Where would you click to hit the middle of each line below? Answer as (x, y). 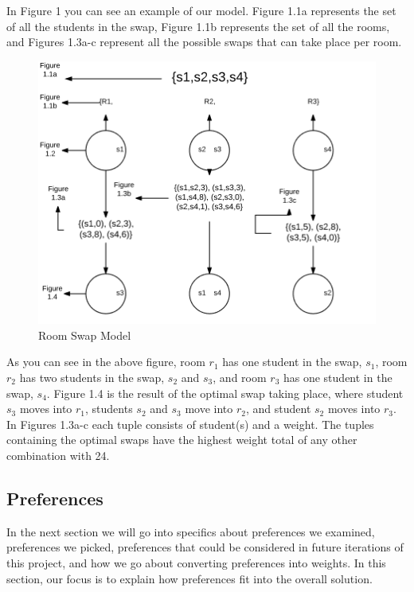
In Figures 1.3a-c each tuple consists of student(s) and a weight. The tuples (190, 424)
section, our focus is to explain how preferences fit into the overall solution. (189, 578)
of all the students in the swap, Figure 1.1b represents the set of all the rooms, (198, 26)
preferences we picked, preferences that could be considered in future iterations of (205, 547)
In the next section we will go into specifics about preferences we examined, (191, 531)
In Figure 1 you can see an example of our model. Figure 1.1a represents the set (201, 10)
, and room (240, 377)
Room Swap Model (85, 335)
